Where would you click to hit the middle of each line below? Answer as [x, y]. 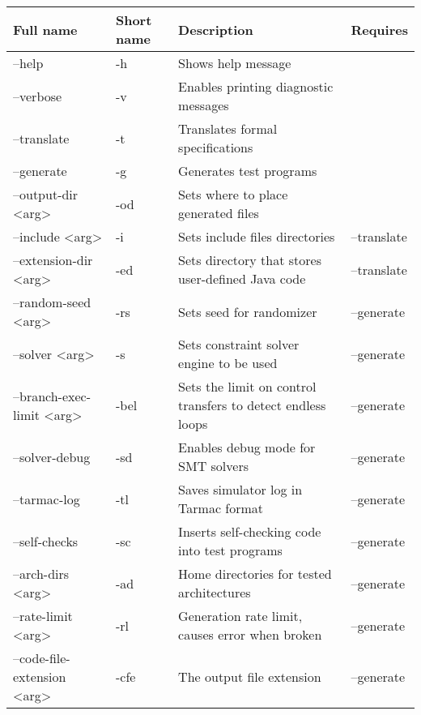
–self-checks [46, 541]
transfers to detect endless [252, 405]
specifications [216, 147]
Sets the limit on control [247, 386]
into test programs [230, 550]
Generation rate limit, [240, 616]
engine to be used [228, 363]
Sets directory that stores [250, 260]
